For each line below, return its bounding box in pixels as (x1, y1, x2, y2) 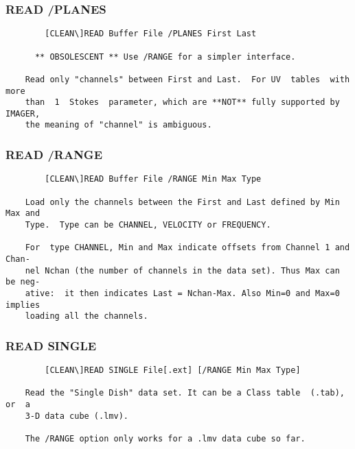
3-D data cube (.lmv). (25, 411, 128, 421)
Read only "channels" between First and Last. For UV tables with (25, 74, 350, 84)
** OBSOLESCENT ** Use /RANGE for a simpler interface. (34, 51, 296, 62)
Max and (5, 208, 41, 219)
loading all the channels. (25, 311, 148, 321)
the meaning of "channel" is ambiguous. (25, 120, 212, 130)
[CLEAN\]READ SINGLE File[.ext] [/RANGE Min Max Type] (45, 365, 301, 376)
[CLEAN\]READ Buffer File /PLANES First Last (45, 29, 257, 39)
